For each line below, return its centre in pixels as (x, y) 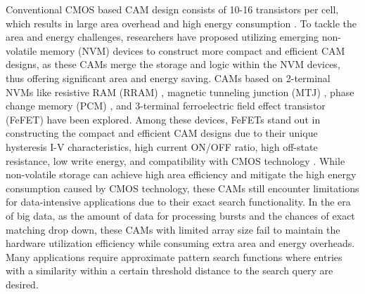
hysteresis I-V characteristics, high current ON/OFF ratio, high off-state (162, 146)
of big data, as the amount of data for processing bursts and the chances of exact (180, 215)
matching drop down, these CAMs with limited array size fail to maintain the (173, 229)
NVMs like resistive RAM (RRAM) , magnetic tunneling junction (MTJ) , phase (180, 92)
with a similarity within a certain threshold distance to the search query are (169, 270)
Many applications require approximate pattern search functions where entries (174, 256)
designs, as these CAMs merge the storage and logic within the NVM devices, (173, 64)
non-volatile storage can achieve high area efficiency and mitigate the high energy (181, 174)
